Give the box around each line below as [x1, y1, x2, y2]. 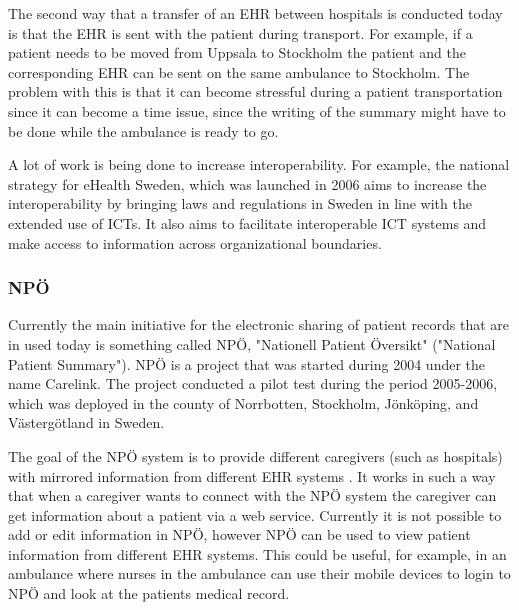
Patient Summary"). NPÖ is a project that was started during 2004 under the [8, 353, 486, 374]
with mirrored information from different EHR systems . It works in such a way [8, 465, 496, 486]
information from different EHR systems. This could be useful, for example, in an [8, 543, 507, 564]
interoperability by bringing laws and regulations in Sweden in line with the [8, 193, 472, 214]
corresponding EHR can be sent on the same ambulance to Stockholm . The [8, 61, 470, 82]
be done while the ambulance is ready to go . [8, 120, 279, 141]
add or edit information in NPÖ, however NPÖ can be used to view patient [8, 524, 471, 545]
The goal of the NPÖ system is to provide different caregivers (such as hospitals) [8, 445, 503, 466]
